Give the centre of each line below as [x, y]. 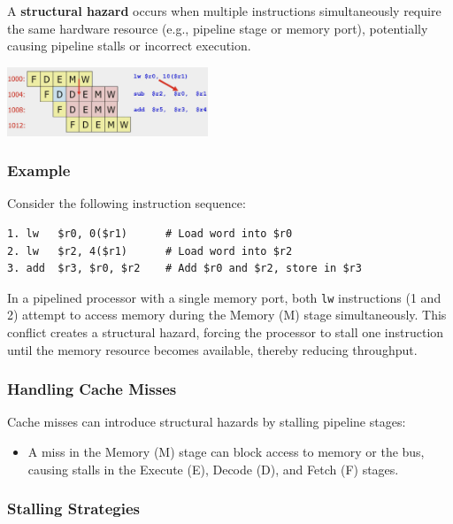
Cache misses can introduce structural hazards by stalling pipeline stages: [207, 422]
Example [39, 170]
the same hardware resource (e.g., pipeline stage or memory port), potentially [218, 28]
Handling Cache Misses [92, 389]
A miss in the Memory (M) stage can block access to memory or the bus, [226, 451]
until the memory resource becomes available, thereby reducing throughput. [212, 349]
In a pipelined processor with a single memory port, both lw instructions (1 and [224, 297]
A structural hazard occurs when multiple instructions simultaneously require [224, 11]
